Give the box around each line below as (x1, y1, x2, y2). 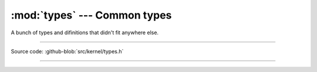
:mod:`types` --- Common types (11, 9, 172, 21)
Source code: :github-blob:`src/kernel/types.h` (11, 48, 124, 55)
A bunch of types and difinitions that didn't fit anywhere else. (11, 29, 158, 36)
